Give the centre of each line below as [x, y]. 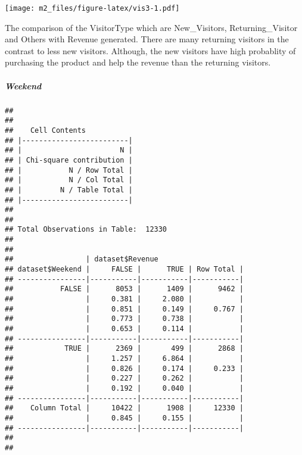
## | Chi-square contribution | [69, 160]
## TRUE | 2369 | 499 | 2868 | [124, 349]
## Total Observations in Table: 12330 [86, 230]
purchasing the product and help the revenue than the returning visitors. [138, 62]
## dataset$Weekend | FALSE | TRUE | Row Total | [124, 269]
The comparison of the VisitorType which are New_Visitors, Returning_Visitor [151, 27]
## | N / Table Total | [69, 190]
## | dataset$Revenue [82, 259]
